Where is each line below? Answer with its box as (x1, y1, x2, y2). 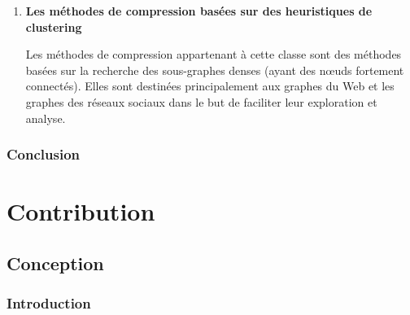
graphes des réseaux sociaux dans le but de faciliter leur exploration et (25, 93, 377, 110)
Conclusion (7, 144, 80, 164)
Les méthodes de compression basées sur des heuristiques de (25, 2, 373, 19)
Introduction (7, 293, 91, 313)
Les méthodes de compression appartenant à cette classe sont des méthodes (25, 46, 402, 63)
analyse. (25, 109, 66, 126)
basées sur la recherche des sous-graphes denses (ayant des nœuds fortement (25, 61, 404, 78)
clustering (25, 18, 82, 35)
